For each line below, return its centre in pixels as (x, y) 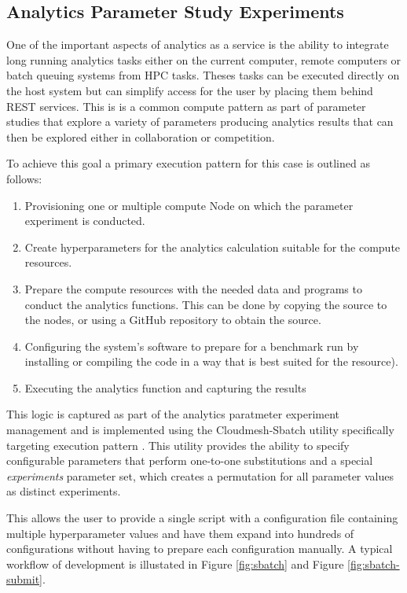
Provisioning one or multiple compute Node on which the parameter (189, 205)
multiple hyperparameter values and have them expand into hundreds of (180, 533)
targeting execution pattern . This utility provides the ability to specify (178, 445)
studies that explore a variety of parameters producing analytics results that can (200, 122)
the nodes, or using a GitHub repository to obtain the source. (173, 320)
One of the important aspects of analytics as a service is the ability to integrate (198, 44)
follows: (24, 178)
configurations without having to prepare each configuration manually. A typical (200, 549)
